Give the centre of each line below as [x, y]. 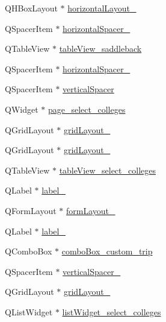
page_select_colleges [87, 109]
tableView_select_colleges [107, 170]
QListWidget [29, 311]
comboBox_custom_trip [107, 251]
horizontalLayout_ [102, 8]
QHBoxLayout [31, 8]
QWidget [22, 109]
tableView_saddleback [100, 49]
